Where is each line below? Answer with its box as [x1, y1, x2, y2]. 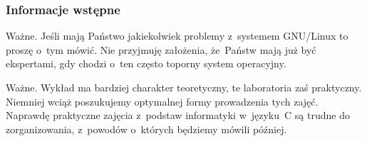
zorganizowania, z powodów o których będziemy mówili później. [6, 121, 287, 136]
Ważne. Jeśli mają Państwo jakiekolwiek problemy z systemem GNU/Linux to [6, 28, 348, 43]
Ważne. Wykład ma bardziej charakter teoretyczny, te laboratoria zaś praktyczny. [6, 80, 362, 94]
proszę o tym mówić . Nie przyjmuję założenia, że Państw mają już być [6, 42, 316, 57]
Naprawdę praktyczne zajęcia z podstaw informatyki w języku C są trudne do [6, 108, 350, 123]
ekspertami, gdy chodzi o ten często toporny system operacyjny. [6, 56, 286, 71]
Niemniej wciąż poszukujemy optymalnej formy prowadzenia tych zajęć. [6, 94, 319, 108]
